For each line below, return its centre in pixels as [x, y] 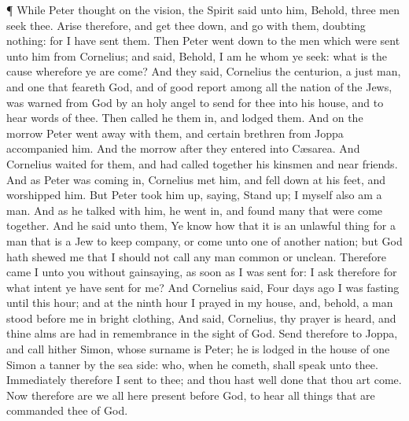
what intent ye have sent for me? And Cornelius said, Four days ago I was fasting [203, 287]
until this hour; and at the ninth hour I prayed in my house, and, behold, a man [200, 303]
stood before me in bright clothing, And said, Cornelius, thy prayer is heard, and [201, 318]
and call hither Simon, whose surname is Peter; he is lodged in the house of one [198, 349]
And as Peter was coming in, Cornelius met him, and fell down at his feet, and [196, 179]
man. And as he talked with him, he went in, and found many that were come [195, 210]
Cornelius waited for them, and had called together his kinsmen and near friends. [202, 163]
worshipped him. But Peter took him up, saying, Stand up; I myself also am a [194, 195]
